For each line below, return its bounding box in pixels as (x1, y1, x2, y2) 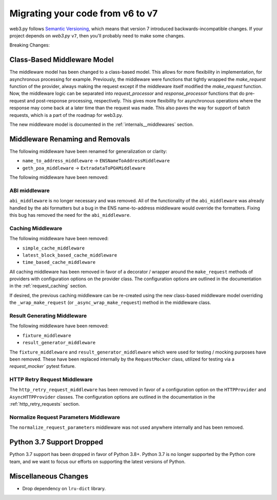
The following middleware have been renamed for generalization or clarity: (9, 148, 167, 154)
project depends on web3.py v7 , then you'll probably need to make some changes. (9, 32, 185, 38)
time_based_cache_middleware (22, 259, 96, 265)
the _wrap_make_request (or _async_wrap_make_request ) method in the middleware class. (9, 300, 211, 306)
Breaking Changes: (9, 42, 50, 48)
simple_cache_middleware (22, 245, 85, 251)
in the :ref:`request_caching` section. (9, 283, 87, 289)
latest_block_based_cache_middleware (22, 252, 117, 258)
